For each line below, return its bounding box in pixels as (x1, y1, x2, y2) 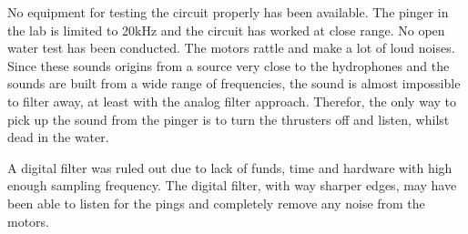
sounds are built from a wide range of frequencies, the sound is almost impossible (7, 74, 461, 93)
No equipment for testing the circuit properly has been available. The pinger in (7, 3, 449, 21)
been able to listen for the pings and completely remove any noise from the (7, 193, 425, 212)
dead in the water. (7, 127, 109, 147)
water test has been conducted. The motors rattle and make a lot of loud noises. (7, 38, 455, 57)
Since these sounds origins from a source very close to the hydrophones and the (7, 56, 450, 75)
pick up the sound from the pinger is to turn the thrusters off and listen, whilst (7, 109, 450, 128)
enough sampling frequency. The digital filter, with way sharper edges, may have (7, 176, 457, 195)
